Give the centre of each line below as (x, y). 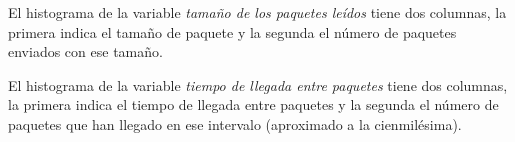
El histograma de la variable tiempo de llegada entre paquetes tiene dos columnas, (258, 84)
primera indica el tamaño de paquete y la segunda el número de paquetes (232, 31)
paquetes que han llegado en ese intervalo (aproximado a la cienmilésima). (235, 123)
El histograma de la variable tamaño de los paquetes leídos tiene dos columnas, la (257, 12)
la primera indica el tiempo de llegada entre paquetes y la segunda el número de (253, 104)
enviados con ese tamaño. (85, 51)
